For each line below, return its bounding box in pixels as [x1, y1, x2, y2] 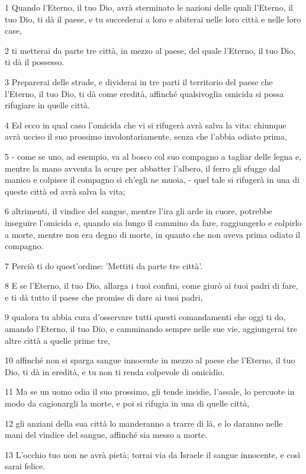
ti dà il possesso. [5, 56, 65, 68]
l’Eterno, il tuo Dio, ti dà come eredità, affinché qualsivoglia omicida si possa [5, 87, 284, 99]
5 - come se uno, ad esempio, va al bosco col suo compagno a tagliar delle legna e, [5, 150, 302, 162]
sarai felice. [5, 460, 46, 472]
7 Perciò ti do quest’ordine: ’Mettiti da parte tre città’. [5, 259, 203, 272]
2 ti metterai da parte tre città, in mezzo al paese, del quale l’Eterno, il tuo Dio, [5, 44, 296, 56]
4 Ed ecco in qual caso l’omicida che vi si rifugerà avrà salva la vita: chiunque [5, 118, 286, 131]
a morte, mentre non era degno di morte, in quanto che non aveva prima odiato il [5, 228, 301, 240]
